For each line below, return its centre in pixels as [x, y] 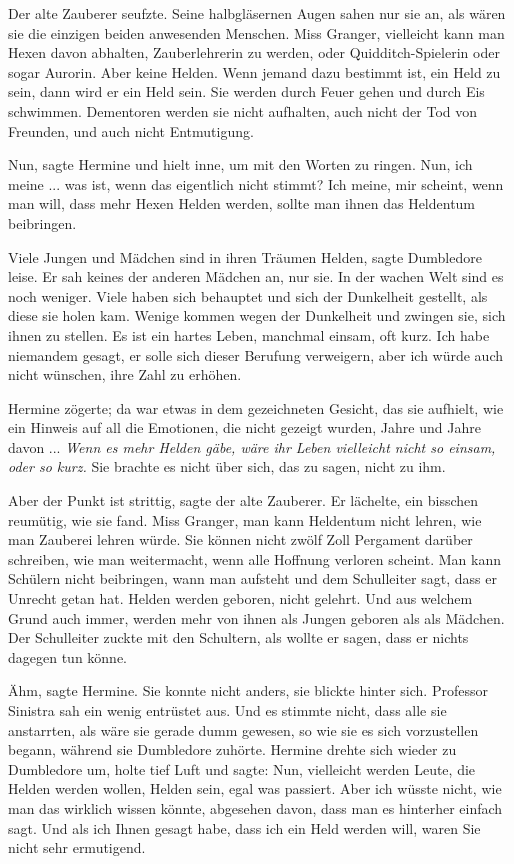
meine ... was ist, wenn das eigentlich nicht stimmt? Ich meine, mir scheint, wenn [256, 183]
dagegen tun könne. [68, 656]
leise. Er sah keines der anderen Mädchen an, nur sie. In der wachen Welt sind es [256, 276]
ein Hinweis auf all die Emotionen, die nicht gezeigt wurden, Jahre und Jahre [244, 427]
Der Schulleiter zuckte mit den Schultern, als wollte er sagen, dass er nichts [238, 637]
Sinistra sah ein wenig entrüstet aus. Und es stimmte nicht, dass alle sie [227, 710]
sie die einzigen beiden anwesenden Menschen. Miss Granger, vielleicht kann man [256, 32]
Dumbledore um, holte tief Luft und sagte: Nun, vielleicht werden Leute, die [242, 768]
